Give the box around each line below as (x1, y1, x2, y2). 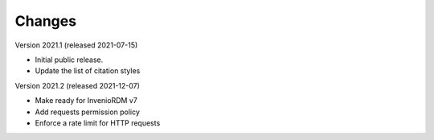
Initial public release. (35, 55, 104, 64)
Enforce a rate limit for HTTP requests (35, 117, 161, 128)
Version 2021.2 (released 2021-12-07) (14, 80, 141, 90)
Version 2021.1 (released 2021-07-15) (14, 40, 138, 50)
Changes (14, 12, 76, 30)
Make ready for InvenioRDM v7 (35, 96, 138, 105)
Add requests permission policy (35, 107, 141, 117)
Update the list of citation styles (35, 66, 141, 76)
